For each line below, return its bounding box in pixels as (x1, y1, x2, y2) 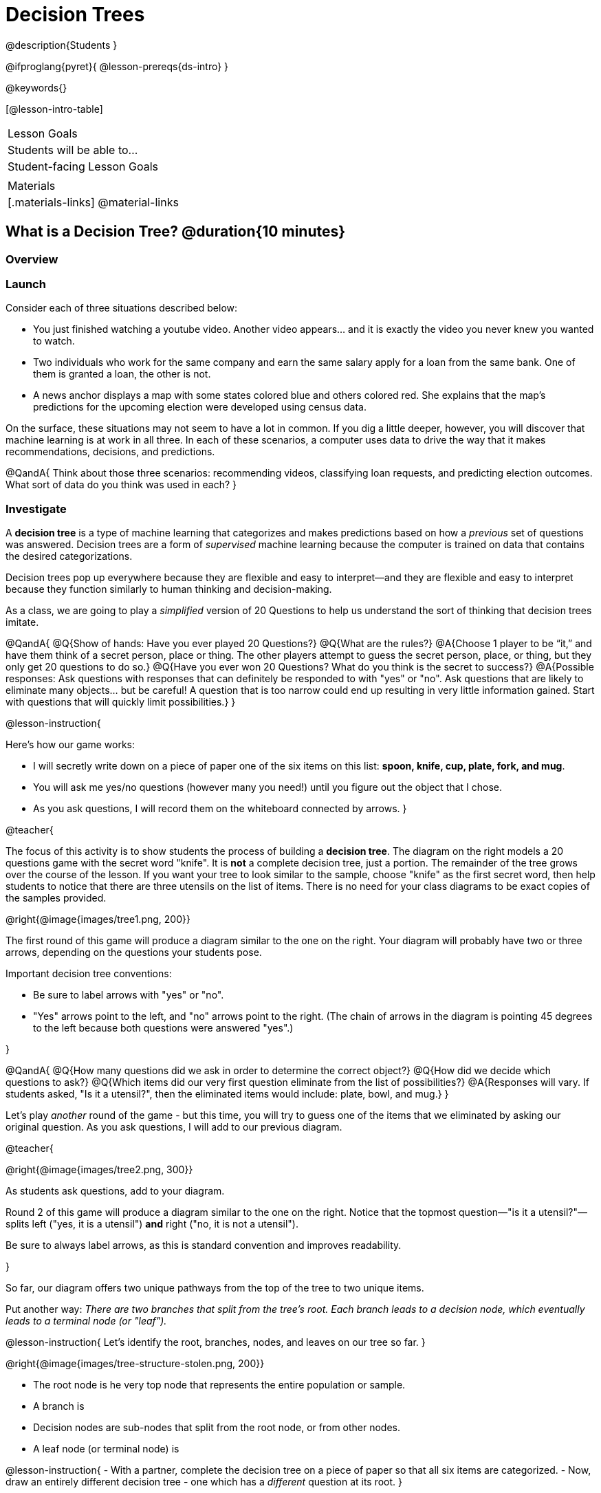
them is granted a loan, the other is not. (33, 368, 211, 380)
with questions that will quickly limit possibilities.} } (6, 696, 236, 708)
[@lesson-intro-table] (6, 102, 103, 115)
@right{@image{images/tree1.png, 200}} (6, 913, 190, 926)
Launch (6, 276, 46, 291)
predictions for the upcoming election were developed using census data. (33, 401, 367, 413)
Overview (6, 252, 58, 266)
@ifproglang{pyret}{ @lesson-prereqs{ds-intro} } (6, 60, 229, 72)
